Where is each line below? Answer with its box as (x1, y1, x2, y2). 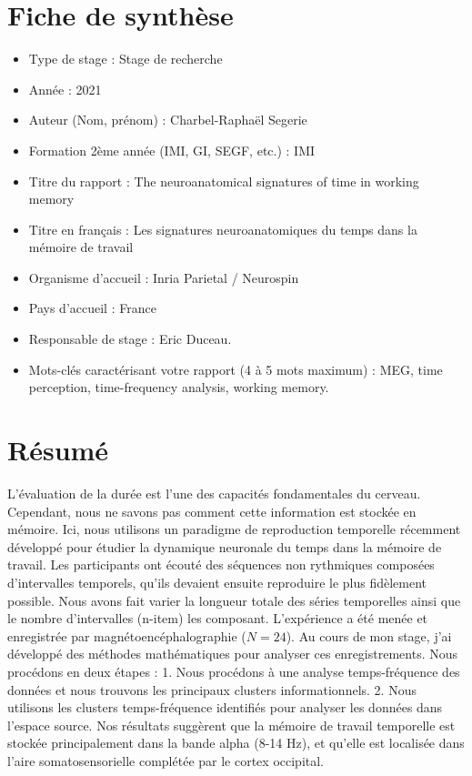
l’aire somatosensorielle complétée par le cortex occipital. (7, 751, 325, 770)
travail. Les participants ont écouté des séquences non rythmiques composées (7, 555, 435, 574)
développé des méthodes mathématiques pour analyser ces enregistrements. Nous (7, 644, 457, 663)
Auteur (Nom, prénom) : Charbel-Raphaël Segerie (28, 110, 307, 129)
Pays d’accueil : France (28, 298, 156, 317)
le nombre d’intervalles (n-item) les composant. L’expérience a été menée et (7, 609, 428, 628)
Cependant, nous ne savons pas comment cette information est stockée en (7, 501, 417, 520)
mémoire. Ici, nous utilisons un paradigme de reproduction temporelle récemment (7, 519, 461, 539)
